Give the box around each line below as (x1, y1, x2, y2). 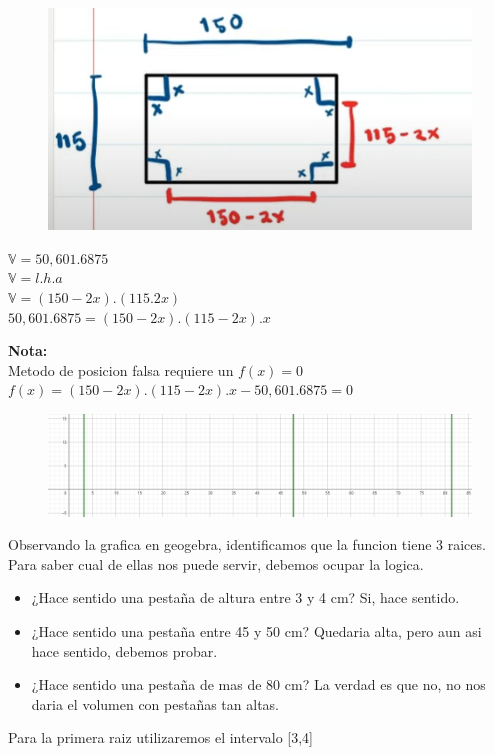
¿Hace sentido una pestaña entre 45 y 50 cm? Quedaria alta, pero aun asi (31, 621, 482, 642)
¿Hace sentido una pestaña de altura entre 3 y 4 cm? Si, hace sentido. (31, 587, 460, 608)
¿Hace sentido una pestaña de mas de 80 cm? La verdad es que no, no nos (31, 674, 486, 695)
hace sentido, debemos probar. (31, 640, 218, 661)
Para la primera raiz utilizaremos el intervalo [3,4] (8, 727, 314, 748)
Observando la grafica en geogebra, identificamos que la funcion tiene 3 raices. (8, 534, 486, 555)
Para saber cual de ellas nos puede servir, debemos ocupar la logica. (8, 553, 424, 574)
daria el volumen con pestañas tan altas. (31, 693, 280, 714)
